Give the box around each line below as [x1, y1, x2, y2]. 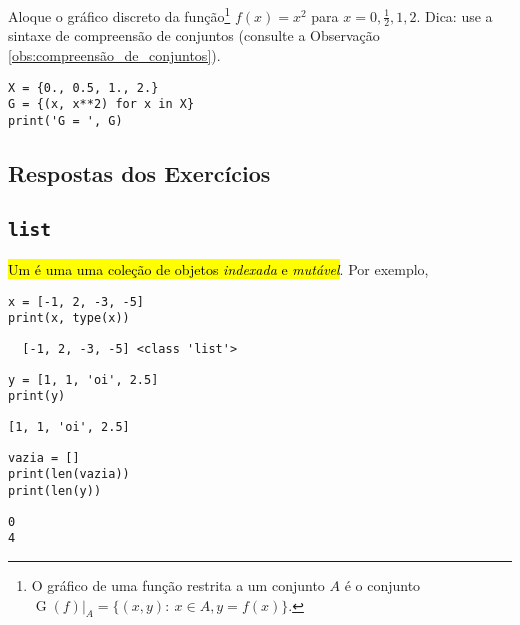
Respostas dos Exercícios [8, 158, 271, 189]
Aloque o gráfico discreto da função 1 [8, 3, 231, 26]
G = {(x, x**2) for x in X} [8, 97, 195, 112]
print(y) [8, 389, 66, 404]
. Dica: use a [416, 5, 493, 26]
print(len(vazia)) [8, 467, 130, 482]
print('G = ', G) [8, 113, 123, 128]
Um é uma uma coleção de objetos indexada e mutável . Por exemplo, [8, 259, 429, 280]
